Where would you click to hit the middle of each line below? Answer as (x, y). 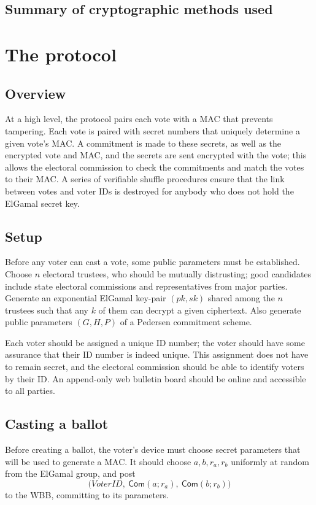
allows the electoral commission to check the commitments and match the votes (155, 167)
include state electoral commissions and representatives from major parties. (146, 286)
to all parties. (30, 391)
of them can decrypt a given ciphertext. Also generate (200, 310)
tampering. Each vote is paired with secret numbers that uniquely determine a (152, 130)
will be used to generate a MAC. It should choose (98, 461)
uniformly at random (270, 461)
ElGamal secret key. (42, 203)
